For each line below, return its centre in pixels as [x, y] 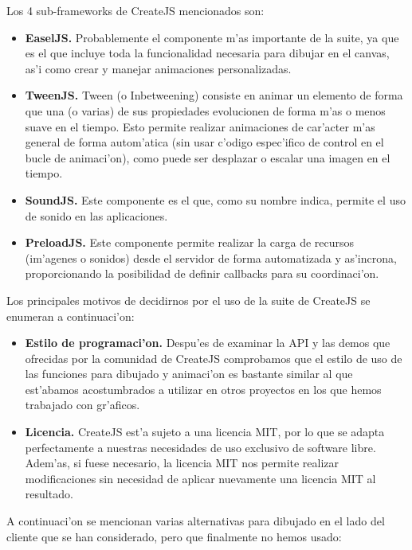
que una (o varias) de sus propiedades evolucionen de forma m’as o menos [205, 110]
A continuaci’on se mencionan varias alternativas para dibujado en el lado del [196, 521]
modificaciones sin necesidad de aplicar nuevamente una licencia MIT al [200, 478]
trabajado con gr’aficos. [82, 405]
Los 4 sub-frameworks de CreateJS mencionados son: [135, 10]
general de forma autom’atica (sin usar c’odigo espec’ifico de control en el [204, 142]
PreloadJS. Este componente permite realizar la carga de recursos [190, 242]
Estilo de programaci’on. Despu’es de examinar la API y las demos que [208, 343]
